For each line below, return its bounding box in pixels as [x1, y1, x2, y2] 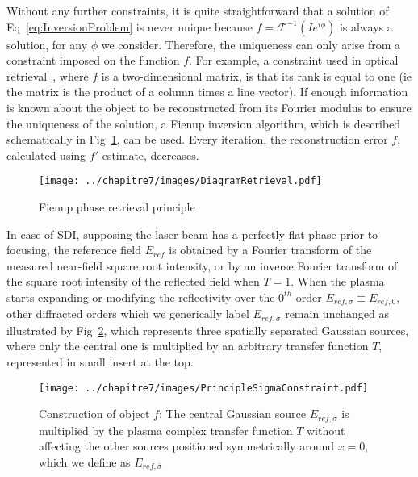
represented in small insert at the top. [6, 354, 194, 370]
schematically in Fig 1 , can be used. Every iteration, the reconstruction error [6, 131, 388, 148]
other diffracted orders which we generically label [6, 305, 249, 322]
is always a [339, 18, 393, 35]
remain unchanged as [285, 305, 389, 322]
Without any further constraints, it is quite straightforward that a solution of [6, 2, 389, 19]
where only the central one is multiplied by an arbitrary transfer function [6, 337, 369, 354]
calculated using [6, 146, 86, 163]
